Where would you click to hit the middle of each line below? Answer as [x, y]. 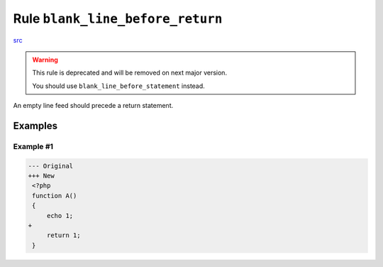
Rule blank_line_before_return [118, 18]
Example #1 [33, 146]
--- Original [51, 166]
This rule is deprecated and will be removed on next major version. [129, 73]
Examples [35, 125]
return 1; [63, 235]
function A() [55, 196]
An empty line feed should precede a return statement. [93, 106]
